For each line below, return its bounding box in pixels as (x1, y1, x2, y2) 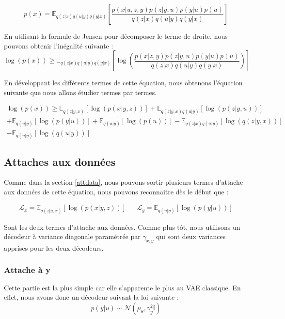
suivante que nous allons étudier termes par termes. (4, 87, 157, 97)
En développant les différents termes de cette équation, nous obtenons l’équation (4, 78, 243, 88)
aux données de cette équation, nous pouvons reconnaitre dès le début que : (4, 186, 229, 196)
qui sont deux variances (156, 231, 226, 241)
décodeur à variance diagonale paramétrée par (4, 231, 141, 241)
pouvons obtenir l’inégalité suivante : (4, 40, 113, 50)
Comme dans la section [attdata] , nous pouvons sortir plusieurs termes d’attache (4, 177, 243, 187)
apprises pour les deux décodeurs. (4, 243, 104, 253)
